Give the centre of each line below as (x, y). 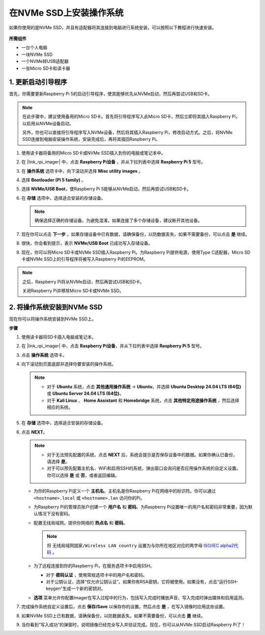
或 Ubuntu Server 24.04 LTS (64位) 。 (85, 394)
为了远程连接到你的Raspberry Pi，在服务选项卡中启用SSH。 (94, 566)
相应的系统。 (60, 407)
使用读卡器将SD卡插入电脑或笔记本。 (59, 337)
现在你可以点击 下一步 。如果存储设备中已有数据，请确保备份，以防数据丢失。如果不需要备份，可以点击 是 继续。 (135, 234)
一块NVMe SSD (37, 54)
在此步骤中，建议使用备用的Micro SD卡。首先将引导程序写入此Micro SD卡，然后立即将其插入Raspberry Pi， (131, 117)
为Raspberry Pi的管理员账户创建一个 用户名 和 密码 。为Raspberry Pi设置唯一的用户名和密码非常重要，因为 (141, 507)
